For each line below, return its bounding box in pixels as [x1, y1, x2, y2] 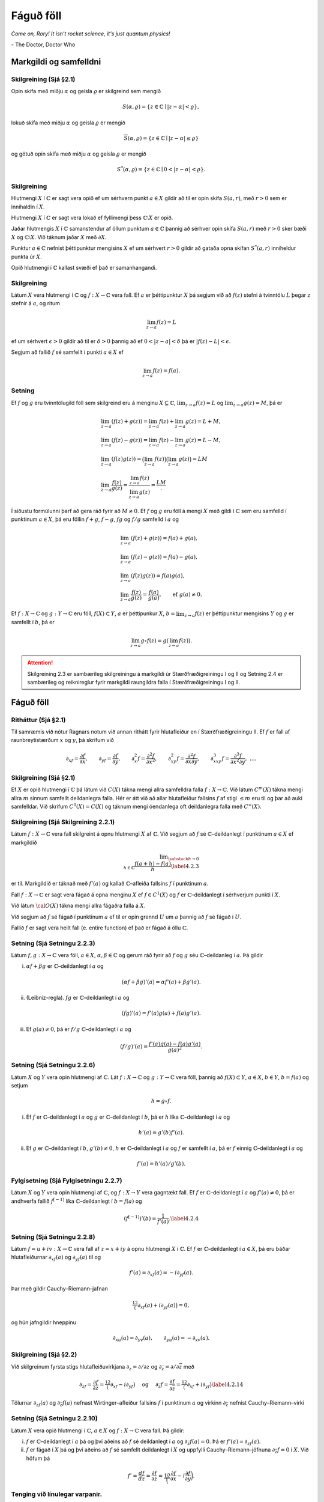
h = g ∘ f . [151, 1098, 172, 1105]
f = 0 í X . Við [277, 1446, 309, 1453]
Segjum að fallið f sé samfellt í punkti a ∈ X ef [11, 348, 124, 356]
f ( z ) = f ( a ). [152, 367, 181, 374]
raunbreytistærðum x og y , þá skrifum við [11, 737, 114, 744]
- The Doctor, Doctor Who [11, 41, 76, 48]
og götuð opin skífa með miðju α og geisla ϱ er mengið [11, 150, 146, 157]
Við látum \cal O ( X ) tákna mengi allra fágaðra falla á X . [11, 902, 146, 910]
